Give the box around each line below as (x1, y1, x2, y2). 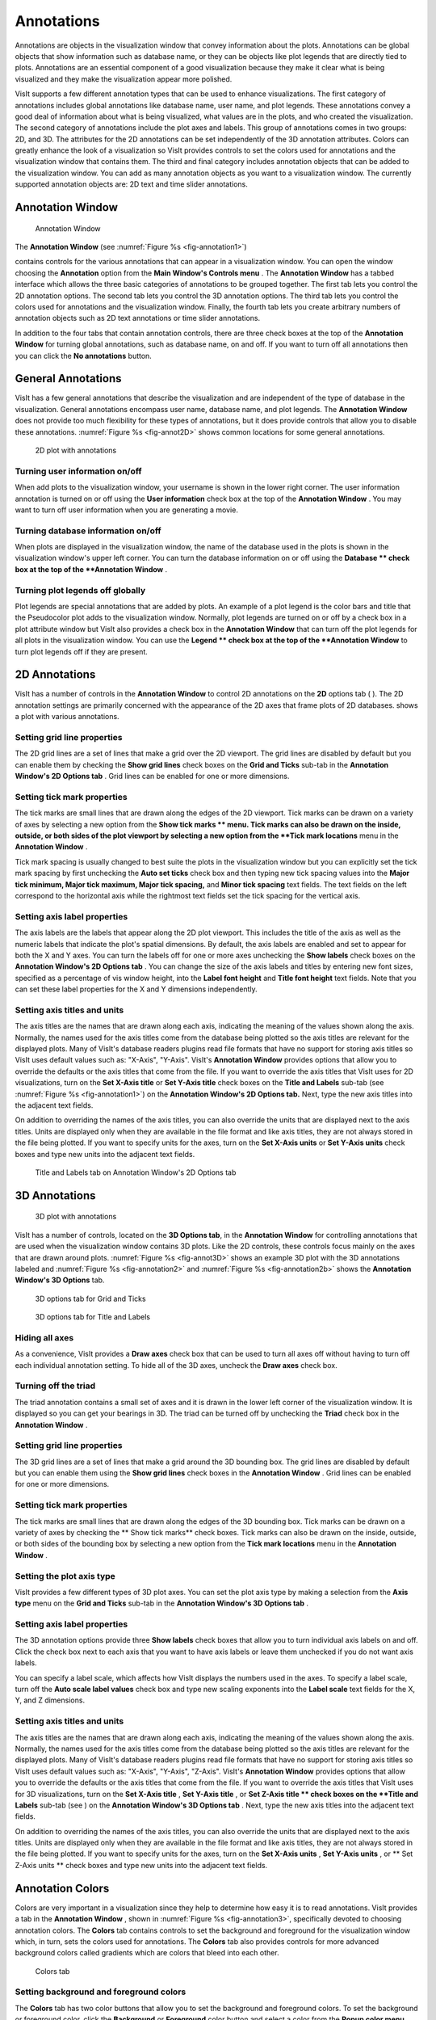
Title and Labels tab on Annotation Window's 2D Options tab (35, 1168, 237, 1177)
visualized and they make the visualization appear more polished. (15, 74, 233, 84)
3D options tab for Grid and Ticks (35, 1294, 146, 1303)
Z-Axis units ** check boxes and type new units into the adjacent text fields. (15, 1860, 268, 1870)
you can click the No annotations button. (15, 351, 153, 360)
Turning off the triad (15, 1380, 96, 1391)
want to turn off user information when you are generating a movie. (15, 505, 238, 515)
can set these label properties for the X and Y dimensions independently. (15, 984, 258, 994)
